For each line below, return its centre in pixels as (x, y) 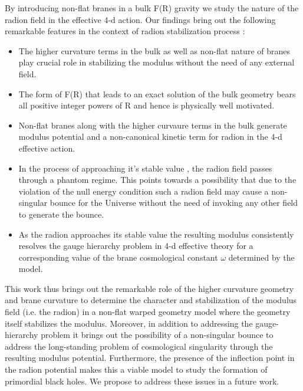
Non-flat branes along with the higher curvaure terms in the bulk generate (153, 125)
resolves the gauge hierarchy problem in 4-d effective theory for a (136, 246)
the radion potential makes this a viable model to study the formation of (136, 369)
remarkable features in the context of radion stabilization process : (125, 31)
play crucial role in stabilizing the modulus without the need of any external (157, 62)
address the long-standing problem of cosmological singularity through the (139, 346)
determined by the (261, 257)
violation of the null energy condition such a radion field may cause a (144, 191)
